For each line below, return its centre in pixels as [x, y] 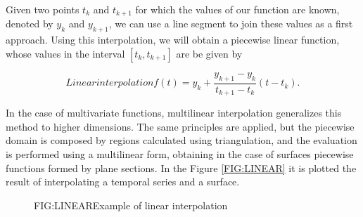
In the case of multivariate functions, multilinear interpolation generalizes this [174, 113]
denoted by [30, 24]
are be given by [209, 53]
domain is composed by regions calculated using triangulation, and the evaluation [181, 140]
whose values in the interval [65, 53]
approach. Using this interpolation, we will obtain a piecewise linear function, [173, 40]
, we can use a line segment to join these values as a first [231, 24]
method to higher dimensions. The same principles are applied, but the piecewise [180, 126]
